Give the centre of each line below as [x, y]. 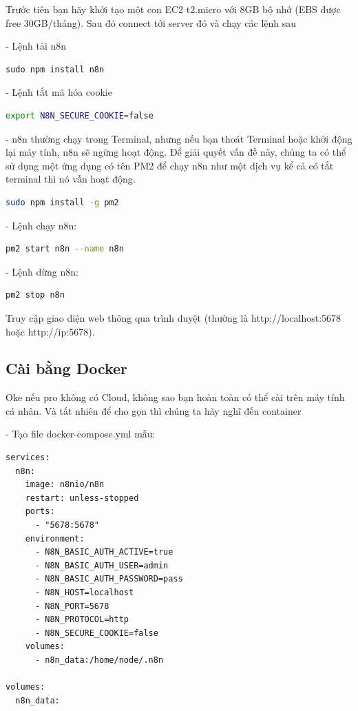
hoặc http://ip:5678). [50, 331]
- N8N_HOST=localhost [84, 593]
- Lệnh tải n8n [36, 46]
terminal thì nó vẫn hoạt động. [71, 179]
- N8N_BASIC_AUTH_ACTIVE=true [104, 552]
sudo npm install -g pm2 [62, 202]
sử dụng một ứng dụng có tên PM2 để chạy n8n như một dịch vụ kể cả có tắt [170, 165]
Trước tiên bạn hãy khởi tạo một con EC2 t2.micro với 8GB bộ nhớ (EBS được [173, 9]
